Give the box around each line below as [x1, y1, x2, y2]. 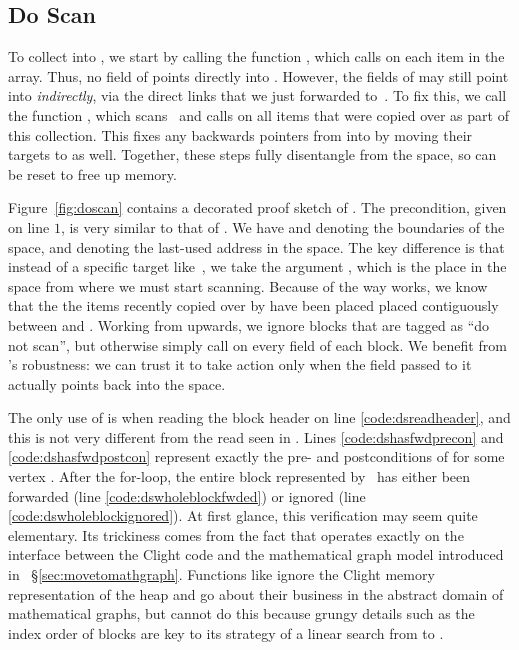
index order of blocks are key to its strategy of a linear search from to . [8, 622, 444, 643]
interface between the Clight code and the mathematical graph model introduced [8, 544, 504, 565]
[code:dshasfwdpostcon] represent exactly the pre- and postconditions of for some [8, 446, 505, 467]
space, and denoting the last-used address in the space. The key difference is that [8, 236, 505, 257]
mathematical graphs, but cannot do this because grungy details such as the [8, 603, 475, 624]
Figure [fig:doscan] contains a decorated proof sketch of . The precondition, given [8, 197, 507, 218]
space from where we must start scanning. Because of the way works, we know [8, 275, 488, 296]
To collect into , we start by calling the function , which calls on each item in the [8, 46, 505, 67]
